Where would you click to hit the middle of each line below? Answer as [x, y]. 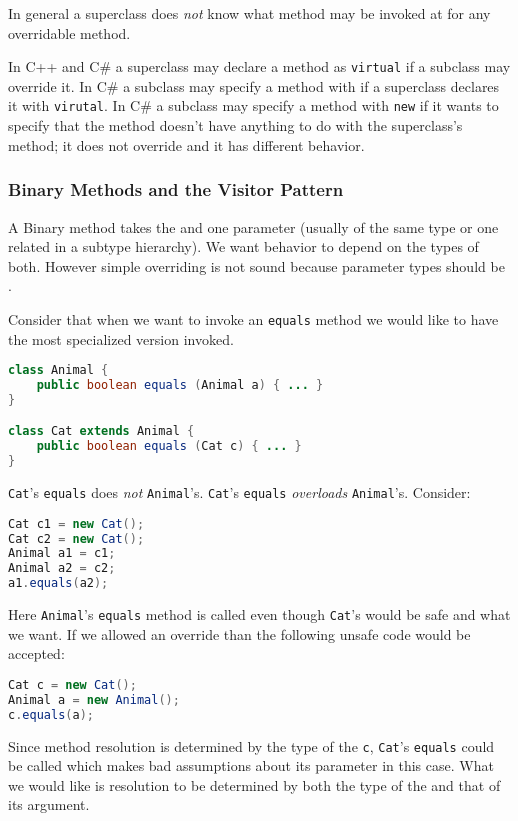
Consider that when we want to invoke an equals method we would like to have [253, 318]
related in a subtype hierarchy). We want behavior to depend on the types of [243, 246]
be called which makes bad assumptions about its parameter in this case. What [251, 765]
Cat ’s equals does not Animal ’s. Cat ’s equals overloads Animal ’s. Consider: [239, 492]
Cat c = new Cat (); [72, 684]
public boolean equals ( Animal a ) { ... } [180, 385]
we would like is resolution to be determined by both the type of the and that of [254, 784]
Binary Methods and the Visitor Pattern [176, 189]
